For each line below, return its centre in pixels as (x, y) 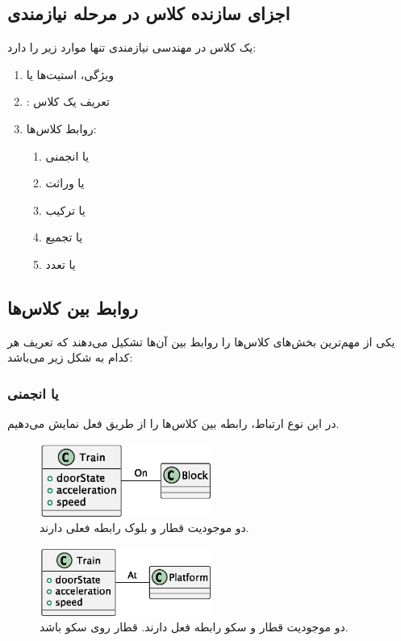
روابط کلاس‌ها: (61, 128)
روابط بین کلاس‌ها (73, 307)
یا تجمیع (64, 237)
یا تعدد (61, 264)
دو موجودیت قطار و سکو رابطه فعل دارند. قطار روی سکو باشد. (194, 627)
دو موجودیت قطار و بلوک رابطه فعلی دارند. (144, 528)
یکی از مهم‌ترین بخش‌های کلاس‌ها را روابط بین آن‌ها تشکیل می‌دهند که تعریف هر (201, 341)
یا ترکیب (65, 209)
